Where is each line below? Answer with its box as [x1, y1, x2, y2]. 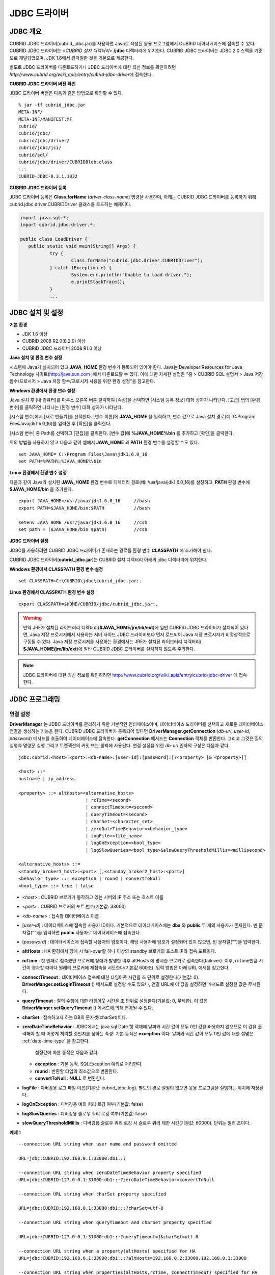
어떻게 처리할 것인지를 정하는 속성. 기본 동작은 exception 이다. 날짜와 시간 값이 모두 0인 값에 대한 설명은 [46, 1031, 254, 1037]
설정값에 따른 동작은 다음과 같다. [35, 1050, 99, 1056]
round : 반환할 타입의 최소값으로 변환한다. [35, 1068, 119, 1074]
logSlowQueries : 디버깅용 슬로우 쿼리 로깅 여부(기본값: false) [22, 1110, 147, 1116]
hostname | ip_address [18, 776, 75, 781]
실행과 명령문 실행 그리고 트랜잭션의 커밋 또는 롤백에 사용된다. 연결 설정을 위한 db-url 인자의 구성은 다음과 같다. [9, 743, 230, 749]
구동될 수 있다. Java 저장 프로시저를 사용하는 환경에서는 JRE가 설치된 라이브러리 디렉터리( [23, 639, 202, 645]
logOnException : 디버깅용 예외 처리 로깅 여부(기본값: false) [22, 1101, 144, 1107]
